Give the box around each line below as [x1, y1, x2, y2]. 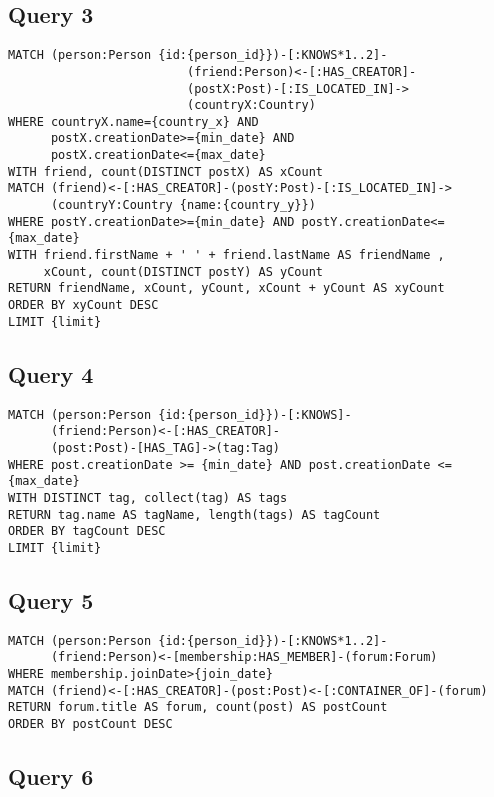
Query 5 [8, 584, 94, 615]
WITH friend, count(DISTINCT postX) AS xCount [8, 164, 323, 179]
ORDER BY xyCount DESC [8, 298, 159, 313]
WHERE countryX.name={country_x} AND [8, 114, 259, 129]
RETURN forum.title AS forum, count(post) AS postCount [8, 700, 388, 715]
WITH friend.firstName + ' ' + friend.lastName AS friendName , [8, 248, 445, 263]
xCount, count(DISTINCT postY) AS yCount [43, 264, 323, 279]
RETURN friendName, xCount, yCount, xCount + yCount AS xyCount [8, 281, 445, 296]
